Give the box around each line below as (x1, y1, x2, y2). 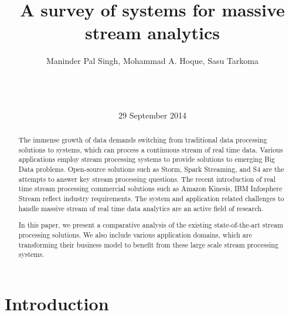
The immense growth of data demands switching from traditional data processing (18, 135, 267, 145)
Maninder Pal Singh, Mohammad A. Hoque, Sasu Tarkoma (46, 55, 259, 67)
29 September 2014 (118, 109, 186, 121)
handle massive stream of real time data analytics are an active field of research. (18, 203, 264, 213)
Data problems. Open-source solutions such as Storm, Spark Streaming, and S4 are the (18, 164, 284, 174)
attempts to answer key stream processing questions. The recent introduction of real (18, 174, 276, 184)
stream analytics (84, 21, 220, 45)
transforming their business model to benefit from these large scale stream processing (18, 239, 278, 249)
